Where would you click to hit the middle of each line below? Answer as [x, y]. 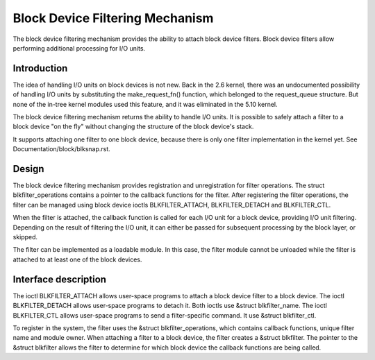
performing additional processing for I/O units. [79, 48]
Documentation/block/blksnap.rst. [61, 149]
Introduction [40, 68]
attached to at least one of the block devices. [77, 259]
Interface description [60, 279]
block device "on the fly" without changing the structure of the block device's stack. [133, 127]
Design [28, 169]
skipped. [25, 237]
